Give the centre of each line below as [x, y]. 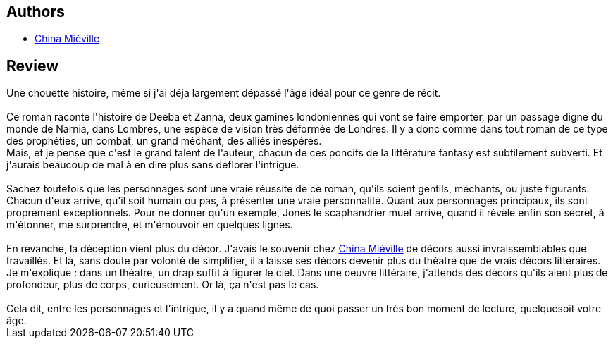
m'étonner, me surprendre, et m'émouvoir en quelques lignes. [150, 225]
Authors [36, 12]
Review [33, 66]
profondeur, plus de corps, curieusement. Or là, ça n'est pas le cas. [163, 285]
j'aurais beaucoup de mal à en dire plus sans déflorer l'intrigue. [153, 165]
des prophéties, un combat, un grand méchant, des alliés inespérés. [164, 141]
